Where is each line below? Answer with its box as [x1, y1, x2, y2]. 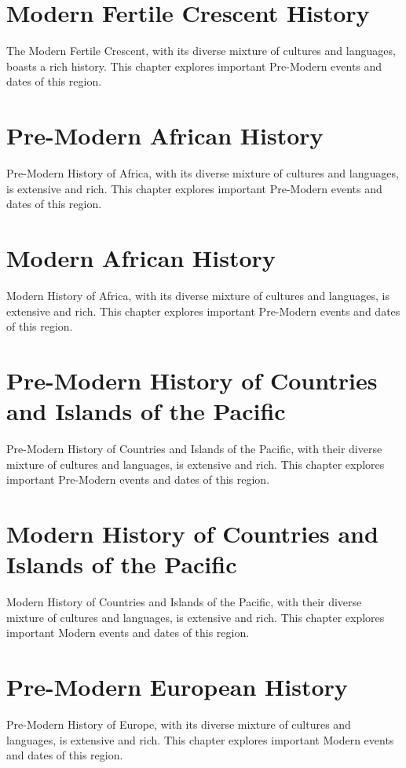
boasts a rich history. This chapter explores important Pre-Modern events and [6, 57, 382, 74]
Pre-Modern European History [6, 671, 348, 703]
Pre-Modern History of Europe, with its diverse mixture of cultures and [6, 716, 351, 733]
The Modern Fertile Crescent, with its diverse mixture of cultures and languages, [6, 42, 396, 59]
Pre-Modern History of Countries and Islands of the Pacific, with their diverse [6, 441, 382, 457]
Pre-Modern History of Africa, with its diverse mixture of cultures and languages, [6, 165, 399, 181]
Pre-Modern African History [6, 119, 324, 152]
